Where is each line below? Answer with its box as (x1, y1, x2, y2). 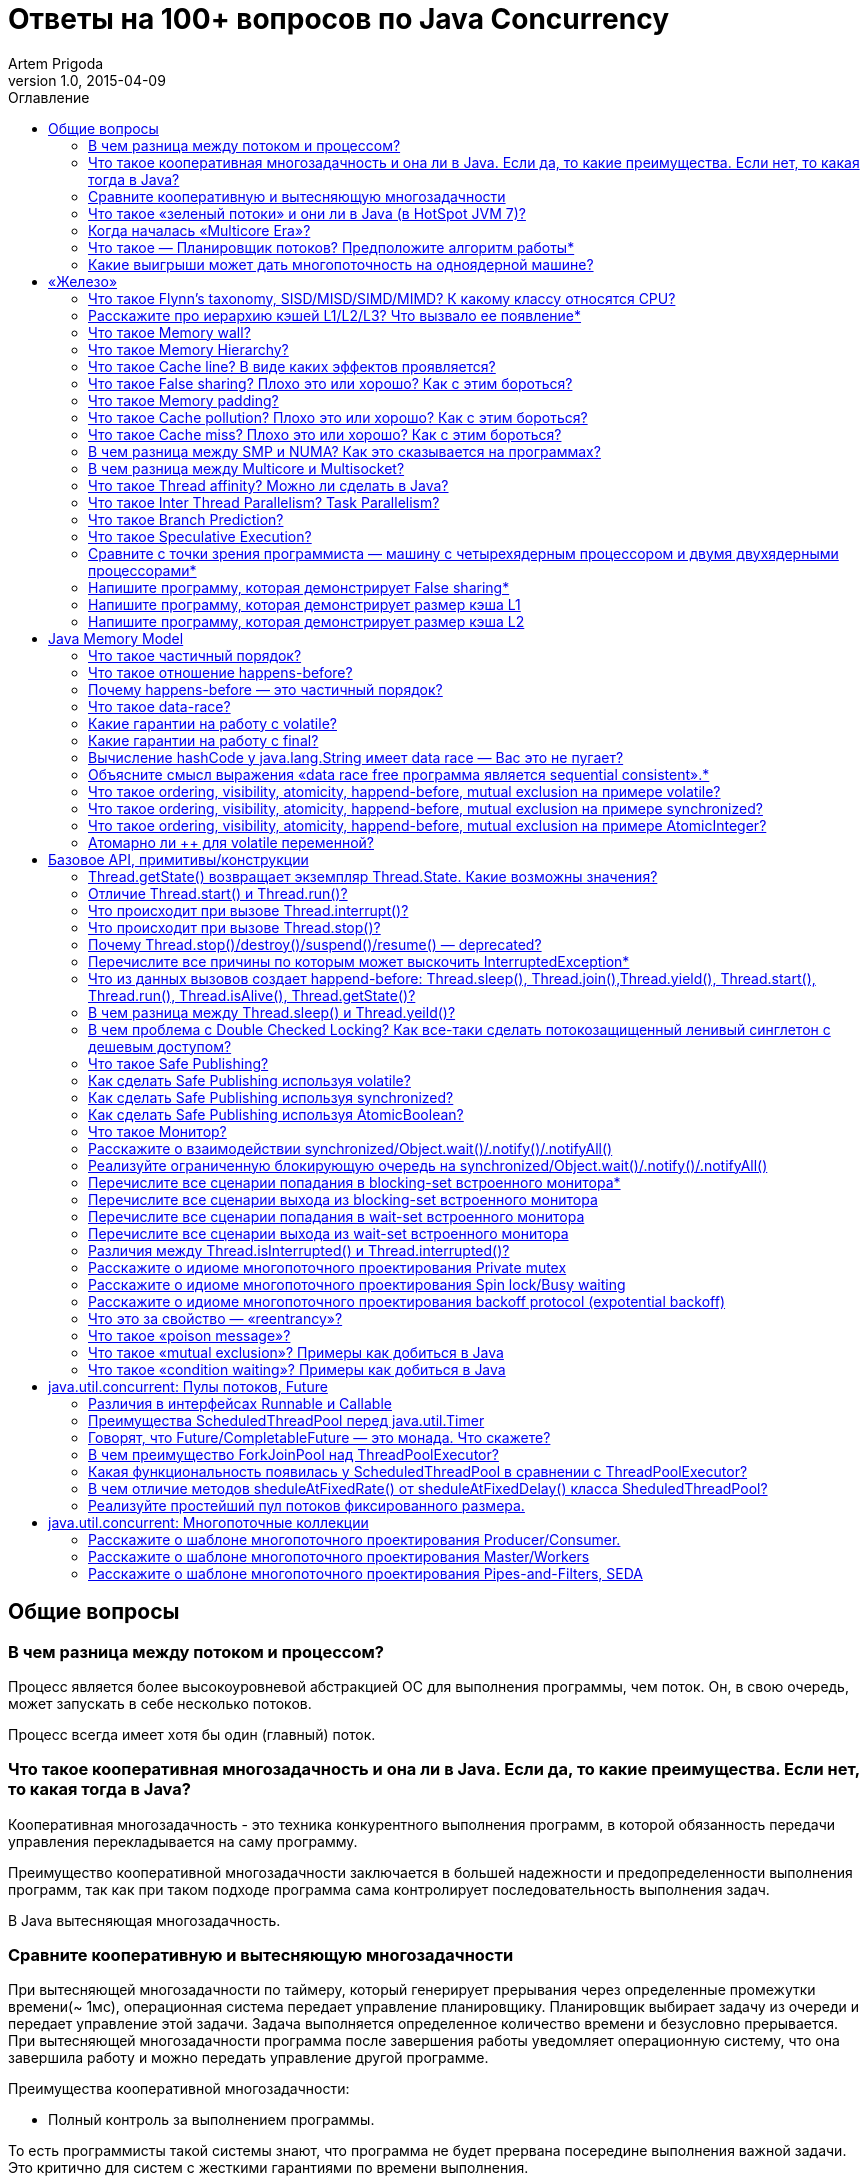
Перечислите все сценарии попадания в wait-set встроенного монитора (88, 1207, 585, 1225)
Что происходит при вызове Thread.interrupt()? (88, 901, 409, 919)
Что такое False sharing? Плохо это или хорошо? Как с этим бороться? (88, 374, 573, 392)
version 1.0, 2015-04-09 (8, 71, 166, 89)
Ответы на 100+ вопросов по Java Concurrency (8, 2, 670, 36)
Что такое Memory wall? (88, 323, 251, 341)
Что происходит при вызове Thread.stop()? (88, 918, 381, 936)
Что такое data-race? (88, 697, 231, 715)
